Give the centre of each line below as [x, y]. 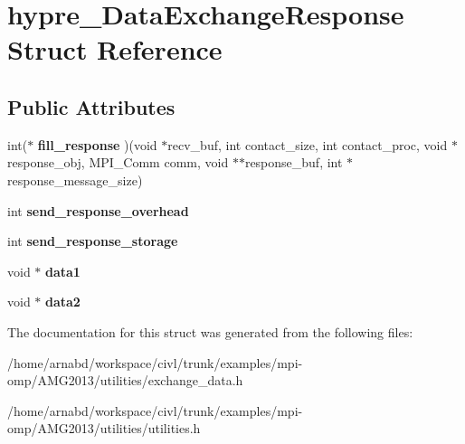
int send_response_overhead [98, 210]
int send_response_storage [93, 241]
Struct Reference [115, 49]
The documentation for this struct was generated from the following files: [210, 331]
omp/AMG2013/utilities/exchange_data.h [125, 380]
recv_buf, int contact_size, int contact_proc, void [308, 144]
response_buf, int [294, 162]
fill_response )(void [97, 144]
